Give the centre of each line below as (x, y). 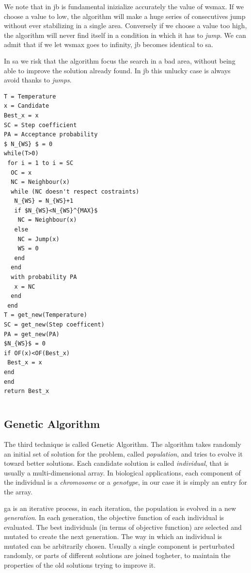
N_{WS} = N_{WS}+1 (44, 201)
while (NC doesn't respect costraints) (75, 191)
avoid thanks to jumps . (38, 80)
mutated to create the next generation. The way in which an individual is (113, 536)
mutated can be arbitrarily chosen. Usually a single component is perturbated (119, 546)
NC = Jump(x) (39, 239)
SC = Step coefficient (40, 125)
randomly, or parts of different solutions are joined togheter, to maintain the (117, 555)
